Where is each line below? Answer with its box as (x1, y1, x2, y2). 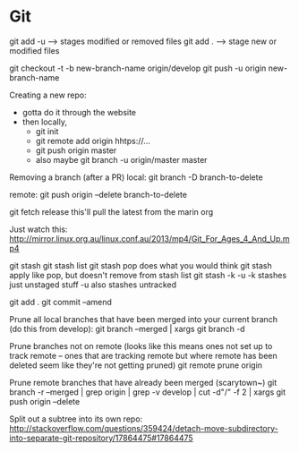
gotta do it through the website (21, 107, 137, 117)
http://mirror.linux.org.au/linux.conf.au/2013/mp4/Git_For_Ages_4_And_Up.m (9, 233, 290, 243)
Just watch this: (9, 224, 68, 235)
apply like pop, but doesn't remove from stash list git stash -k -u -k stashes (9, 269, 287, 280)
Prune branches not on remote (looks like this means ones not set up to (9, 340, 273, 351)
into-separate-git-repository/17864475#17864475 (9, 432, 194, 443)
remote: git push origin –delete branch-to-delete (9, 189, 188, 200)
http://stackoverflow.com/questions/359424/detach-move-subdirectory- (9, 422, 279, 433)
